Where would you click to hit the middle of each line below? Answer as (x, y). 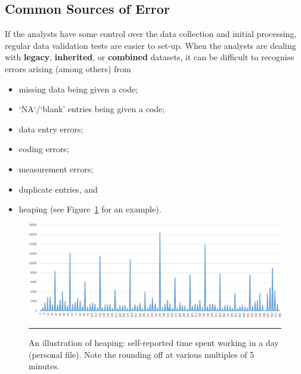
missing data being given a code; (78, 89)
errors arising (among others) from (68, 68)
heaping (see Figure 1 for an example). (90, 209)
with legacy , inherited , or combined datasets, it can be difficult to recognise (150, 57)
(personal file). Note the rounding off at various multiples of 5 (142, 354)
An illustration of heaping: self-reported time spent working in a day (154, 343)
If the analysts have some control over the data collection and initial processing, (151, 34)
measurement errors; (56, 169)
